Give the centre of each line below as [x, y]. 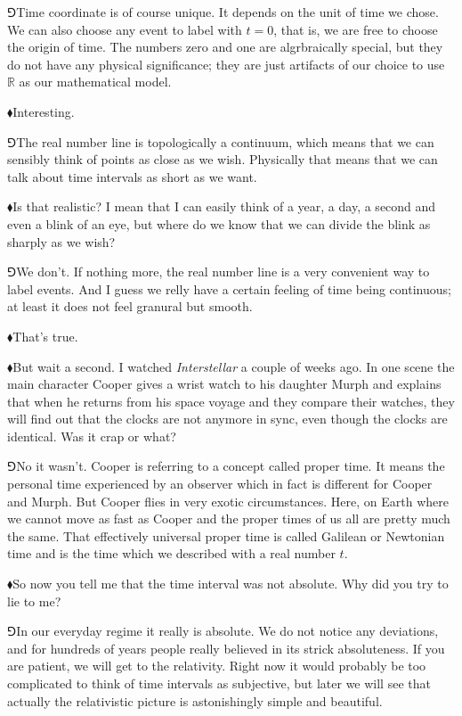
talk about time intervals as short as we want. [132, 176]
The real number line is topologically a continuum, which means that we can [225, 141]
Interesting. [44, 111]
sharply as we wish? [61, 241]
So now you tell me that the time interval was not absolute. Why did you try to [231, 584]
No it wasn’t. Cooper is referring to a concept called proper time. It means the [231, 466]
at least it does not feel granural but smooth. [130, 306]
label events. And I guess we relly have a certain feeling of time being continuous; [229, 288]
